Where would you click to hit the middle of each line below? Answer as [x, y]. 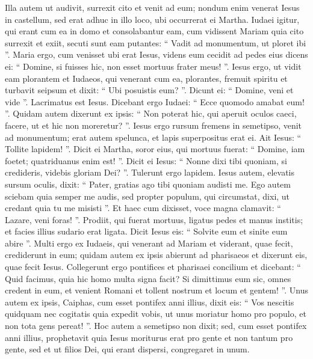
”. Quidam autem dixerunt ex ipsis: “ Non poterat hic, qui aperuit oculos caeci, [151, 113]
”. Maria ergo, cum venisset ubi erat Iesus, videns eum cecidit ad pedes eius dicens [156, 54]
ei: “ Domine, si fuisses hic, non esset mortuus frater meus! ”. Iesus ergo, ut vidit [153, 66]
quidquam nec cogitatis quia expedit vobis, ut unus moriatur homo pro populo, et [156, 314]
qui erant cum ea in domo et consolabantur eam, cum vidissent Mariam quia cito [154, 31]
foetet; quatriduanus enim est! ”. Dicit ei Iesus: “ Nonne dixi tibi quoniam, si [146, 160]
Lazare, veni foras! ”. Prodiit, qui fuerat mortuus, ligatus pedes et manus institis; [154, 219]
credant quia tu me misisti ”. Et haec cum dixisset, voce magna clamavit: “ [143, 208]
